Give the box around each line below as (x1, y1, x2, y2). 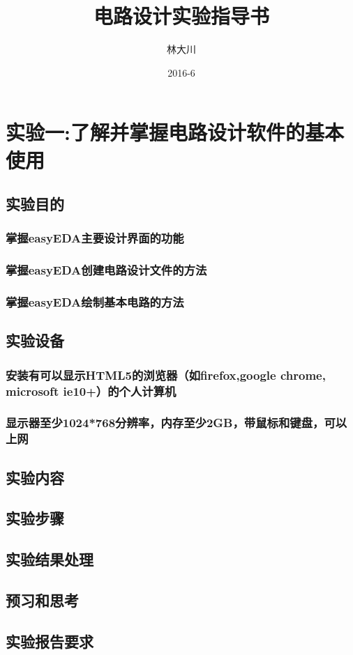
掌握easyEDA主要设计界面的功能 (6, 229, 184, 247)
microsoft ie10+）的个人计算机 (6, 382, 176, 399)
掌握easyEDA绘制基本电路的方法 (6, 293, 184, 311)
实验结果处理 (6, 548, 93, 570)
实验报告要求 (6, 630, 93, 652)
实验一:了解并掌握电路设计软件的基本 (6, 118, 344, 146)
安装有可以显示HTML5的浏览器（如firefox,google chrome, (6, 366, 326, 383)
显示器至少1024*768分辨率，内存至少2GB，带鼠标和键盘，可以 (6, 414, 347, 431)
